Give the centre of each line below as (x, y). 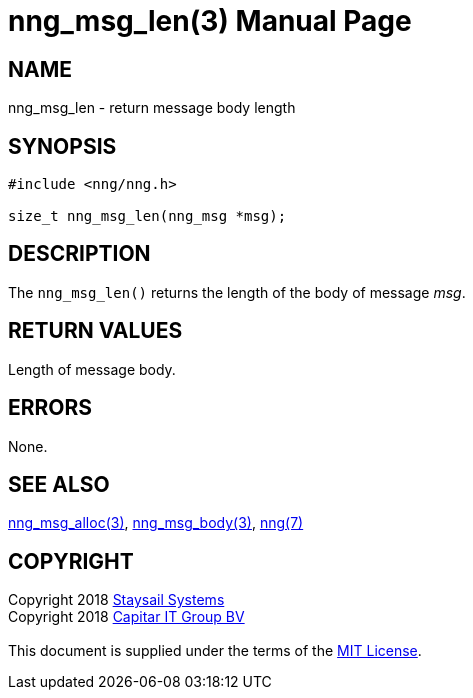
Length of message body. (92, 369)
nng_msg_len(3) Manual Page (210, 21)
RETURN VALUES (95, 331)
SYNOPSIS (62, 146)
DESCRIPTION (79, 254)
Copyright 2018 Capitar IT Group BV (126, 617)
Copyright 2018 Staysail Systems (116, 600)
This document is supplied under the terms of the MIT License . (215, 651)
